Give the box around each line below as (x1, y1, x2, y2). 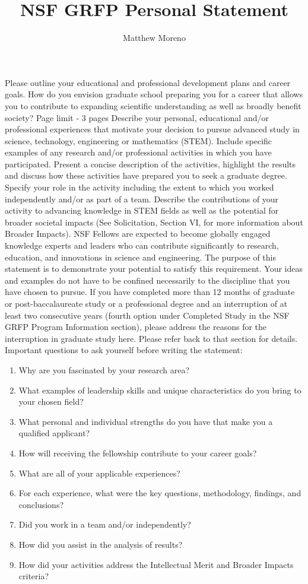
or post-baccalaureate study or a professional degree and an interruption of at (5, 297, 288, 309)
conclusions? (18, 498, 64, 510)
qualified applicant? (18, 427, 90, 439)
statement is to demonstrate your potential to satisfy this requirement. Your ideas (5, 262, 303, 275)
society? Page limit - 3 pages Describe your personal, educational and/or (5, 111, 269, 123)
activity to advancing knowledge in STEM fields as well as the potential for (5, 204, 279, 217)
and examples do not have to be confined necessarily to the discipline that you (5, 274, 290, 286)
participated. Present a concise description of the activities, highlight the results (5, 157, 296, 170)
